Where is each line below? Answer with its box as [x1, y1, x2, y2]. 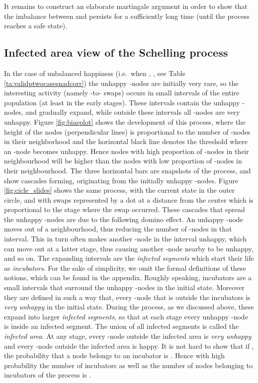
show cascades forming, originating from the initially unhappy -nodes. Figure [4, 175, 239, 185]
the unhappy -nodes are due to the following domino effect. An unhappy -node [4, 214, 243, 224]
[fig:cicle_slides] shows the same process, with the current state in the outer [4, 185, 235, 195]
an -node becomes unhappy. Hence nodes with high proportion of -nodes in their [4, 146, 249, 156]
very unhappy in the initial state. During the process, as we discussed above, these [4, 302, 254, 312]
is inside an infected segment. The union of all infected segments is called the [4, 321, 239, 331]
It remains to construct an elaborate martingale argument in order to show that [4, 1, 248, 11]
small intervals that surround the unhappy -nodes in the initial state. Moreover [4, 282, 245, 293]
